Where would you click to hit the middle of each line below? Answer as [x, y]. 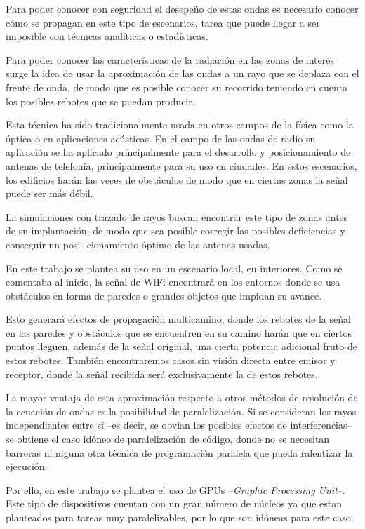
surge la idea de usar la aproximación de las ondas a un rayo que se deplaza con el [182, 73]
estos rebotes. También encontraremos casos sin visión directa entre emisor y [171, 360]
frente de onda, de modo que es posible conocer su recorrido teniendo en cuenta [177, 87]
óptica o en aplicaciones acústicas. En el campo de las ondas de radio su [161, 138]
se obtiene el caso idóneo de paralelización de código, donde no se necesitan [168, 439]
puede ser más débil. [49, 193]
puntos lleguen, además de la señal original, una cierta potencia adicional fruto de [181, 346]
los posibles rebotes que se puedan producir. [100, 101]
